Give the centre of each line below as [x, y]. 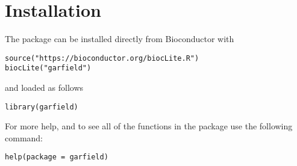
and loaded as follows [44, 88]
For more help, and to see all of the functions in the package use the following [149, 126]
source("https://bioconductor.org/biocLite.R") [102, 58]
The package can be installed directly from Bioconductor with [120, 39]
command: [24, 137]
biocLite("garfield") [48, 68]
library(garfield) [42, 107]
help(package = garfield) [57, 157]
